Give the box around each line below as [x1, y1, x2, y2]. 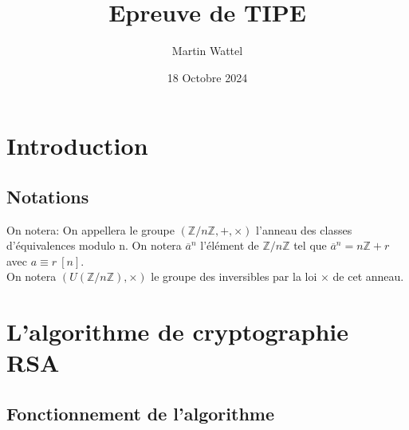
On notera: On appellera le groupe [6, 221, 175, 238]
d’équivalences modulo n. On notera [6, 237, 182, 254]
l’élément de [200, 237, 259, 254]
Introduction [6, 129, 148, 162]
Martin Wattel [171, 42, 243, 59]
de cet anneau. [332, 268, 404, 285]
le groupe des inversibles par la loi [151, 268, 317, 285]
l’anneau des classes [256, 221, 352, 238]
